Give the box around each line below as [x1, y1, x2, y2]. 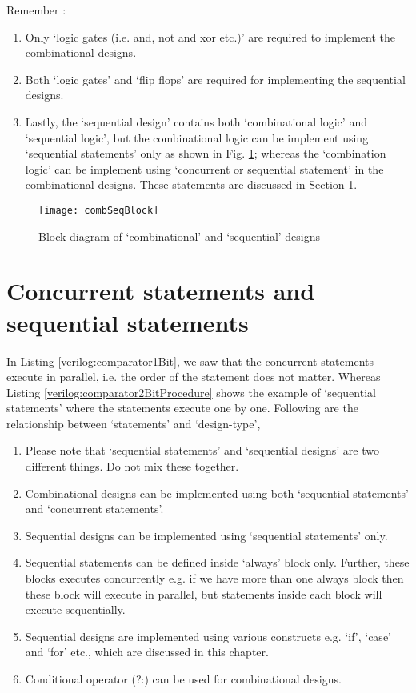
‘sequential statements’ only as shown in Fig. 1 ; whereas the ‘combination [25, 145, 386, 162]
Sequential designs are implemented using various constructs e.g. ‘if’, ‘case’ [25, 627, 391, 644]
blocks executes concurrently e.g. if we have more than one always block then [25, 570, 404, 587]
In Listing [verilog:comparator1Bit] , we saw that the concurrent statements [6, 352, 374, 369]
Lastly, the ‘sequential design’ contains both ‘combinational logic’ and [25, 113, 367, 130]
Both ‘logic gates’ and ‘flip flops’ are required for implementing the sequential [25, 70, 406, 87]
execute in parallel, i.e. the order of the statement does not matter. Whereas [6, 368, 381, 385]
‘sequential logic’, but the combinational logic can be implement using [25, 129, 369, 146]
